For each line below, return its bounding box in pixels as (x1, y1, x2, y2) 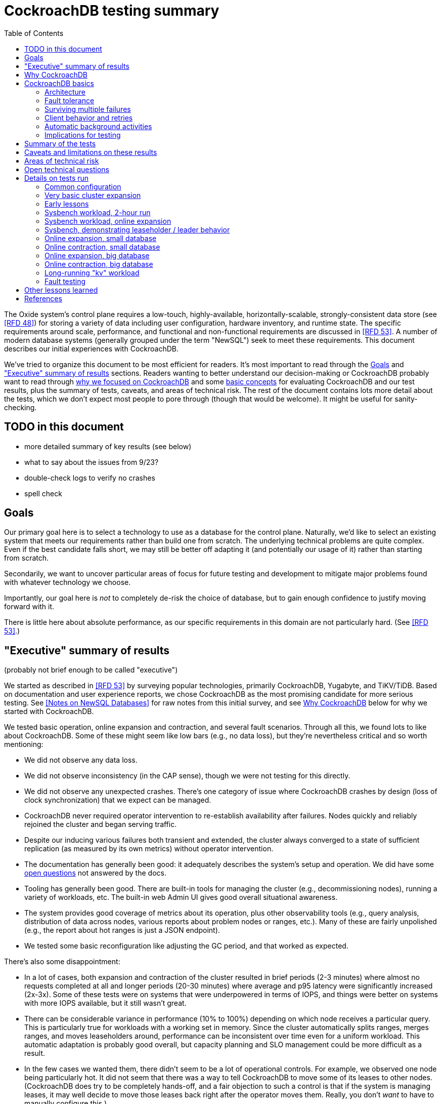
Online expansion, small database (45, 233, 157, 243)
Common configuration (45, 182, 121, 191)
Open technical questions (24, 165, 109, 174)
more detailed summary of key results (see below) (24, 442, 192, 451)
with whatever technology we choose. (4, 578, 131, 587)
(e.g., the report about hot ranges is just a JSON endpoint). (24, 926, 220, 935)
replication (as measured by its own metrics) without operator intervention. (24, 844, 274, 853)
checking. (4, 403, 37, 412)
